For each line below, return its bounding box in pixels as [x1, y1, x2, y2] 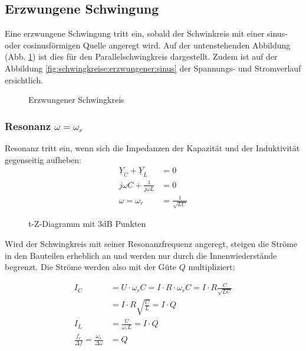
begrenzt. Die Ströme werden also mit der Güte [5, 261, 177, 273]
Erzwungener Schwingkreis [28, 93, 124, 106]
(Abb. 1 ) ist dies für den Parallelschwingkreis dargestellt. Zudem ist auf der [5, 50, 278, 63]
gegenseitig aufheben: [5, 153, 81, 165]
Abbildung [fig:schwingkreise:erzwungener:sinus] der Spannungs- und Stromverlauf [5, 61, 301, 74]
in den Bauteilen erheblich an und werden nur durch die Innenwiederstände [5, 249, 277, 261]
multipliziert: [188, 261, 235, 273]
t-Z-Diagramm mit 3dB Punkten [28, 217, 146, 230]
